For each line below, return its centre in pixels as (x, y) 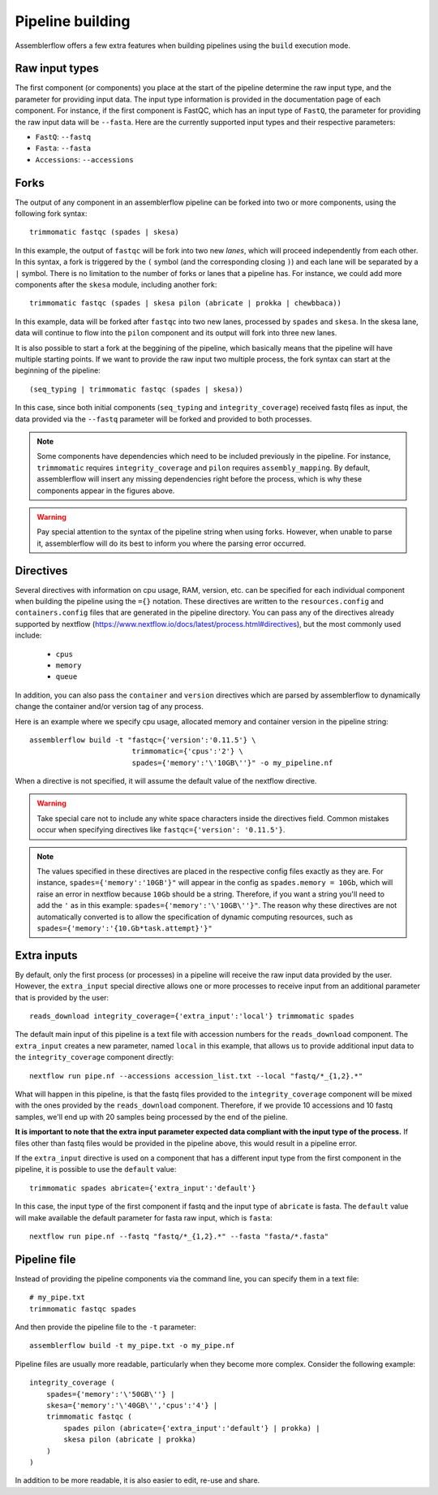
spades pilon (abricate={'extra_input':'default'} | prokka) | (192, 1428)
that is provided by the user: (62, 997)
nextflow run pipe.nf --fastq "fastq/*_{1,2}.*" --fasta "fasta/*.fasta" (179, 1236)
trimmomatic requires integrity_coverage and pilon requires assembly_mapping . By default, (204, 468)
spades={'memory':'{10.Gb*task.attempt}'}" (125, 928)
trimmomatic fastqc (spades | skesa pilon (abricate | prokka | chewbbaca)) (186, 303)
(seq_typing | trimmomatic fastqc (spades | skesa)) (136, 389)
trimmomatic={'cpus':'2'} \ (187, 752)
